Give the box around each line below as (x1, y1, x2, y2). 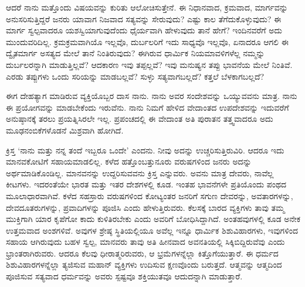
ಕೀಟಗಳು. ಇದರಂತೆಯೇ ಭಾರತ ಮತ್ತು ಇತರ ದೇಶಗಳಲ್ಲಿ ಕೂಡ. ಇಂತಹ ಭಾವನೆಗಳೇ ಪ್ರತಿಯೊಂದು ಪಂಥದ (6, 178, 287, 190)
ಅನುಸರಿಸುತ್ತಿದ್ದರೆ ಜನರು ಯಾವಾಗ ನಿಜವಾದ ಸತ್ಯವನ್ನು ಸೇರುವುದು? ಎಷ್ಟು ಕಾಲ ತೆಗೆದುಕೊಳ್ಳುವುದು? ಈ (6, 12, 282, 25)
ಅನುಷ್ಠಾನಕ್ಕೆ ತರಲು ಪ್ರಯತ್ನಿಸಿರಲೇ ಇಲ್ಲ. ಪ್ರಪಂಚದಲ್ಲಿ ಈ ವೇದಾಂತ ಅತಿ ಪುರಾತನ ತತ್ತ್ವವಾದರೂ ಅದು (6, 112, 273, 125)
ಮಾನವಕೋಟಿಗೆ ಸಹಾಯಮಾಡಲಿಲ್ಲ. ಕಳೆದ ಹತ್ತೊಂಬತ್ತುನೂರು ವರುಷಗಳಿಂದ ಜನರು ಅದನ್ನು (6, 155, 252, 168)
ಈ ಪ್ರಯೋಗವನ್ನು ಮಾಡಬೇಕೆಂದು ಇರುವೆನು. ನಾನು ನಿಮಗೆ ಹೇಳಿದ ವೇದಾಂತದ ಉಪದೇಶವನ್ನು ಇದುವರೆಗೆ (6, 101, 289, 113)
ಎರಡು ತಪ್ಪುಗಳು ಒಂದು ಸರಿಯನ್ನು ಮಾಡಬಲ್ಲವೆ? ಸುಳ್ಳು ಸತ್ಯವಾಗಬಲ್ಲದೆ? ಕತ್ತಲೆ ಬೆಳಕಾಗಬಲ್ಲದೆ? (6, 70, 265, 82)
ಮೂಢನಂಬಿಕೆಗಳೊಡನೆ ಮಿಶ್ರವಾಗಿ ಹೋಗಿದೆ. (6, 124, 124, 136)
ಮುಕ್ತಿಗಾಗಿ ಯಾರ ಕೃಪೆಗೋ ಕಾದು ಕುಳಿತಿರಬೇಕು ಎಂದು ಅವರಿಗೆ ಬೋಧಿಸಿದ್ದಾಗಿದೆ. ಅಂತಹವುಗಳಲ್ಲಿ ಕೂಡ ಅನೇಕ (6, 213, 301, 225)
